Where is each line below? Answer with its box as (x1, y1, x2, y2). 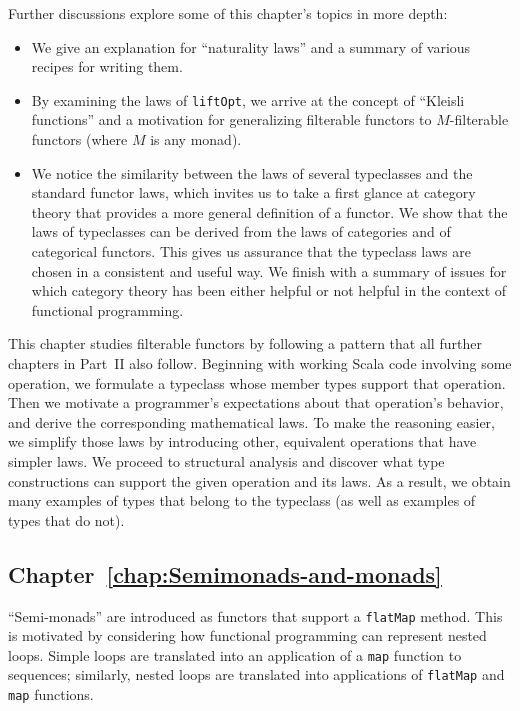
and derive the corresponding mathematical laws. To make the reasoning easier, (8, 411, 495, 432)
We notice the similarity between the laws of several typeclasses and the (31, 162, 473, 183)
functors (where (31, 129, 128, 150)
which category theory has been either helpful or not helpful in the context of (31, 280, 507, 301)
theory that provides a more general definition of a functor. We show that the (31, 201, 508, 222)
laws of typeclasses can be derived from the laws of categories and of (31, 221, 451, 242)
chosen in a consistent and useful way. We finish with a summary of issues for (31, 260, 507, 281)
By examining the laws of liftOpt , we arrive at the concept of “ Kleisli (31, 89, 465, 110)
